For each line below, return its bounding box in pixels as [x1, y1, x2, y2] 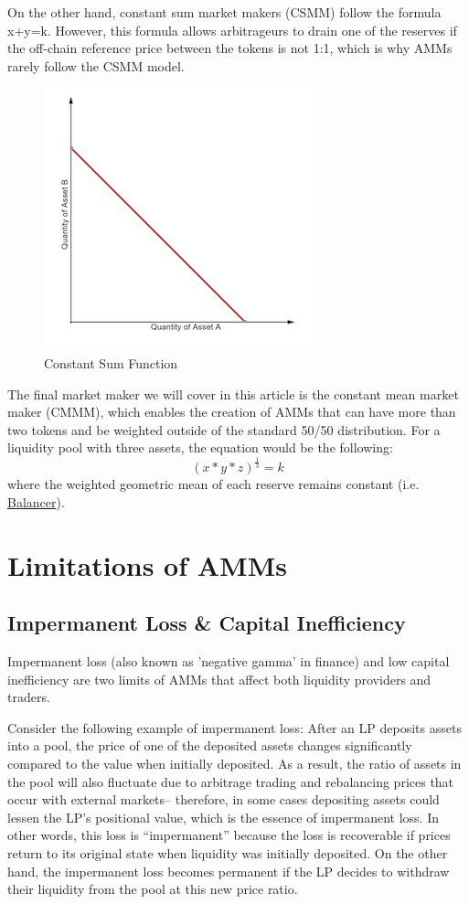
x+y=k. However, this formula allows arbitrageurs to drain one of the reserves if [7, 20, 457, 39]
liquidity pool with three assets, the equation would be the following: [7, 438, 393, 457]
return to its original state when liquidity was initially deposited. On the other [7, 844, 448, 862]
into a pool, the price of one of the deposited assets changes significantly [7, 736, 412, 755]
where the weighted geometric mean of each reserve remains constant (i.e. [7, 474, 420, 494]
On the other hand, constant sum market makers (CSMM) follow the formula [7, 3, 442, 21]
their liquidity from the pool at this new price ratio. [7, 879, 298, 899]
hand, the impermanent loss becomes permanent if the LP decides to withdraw [7, 861, 450, 880]
